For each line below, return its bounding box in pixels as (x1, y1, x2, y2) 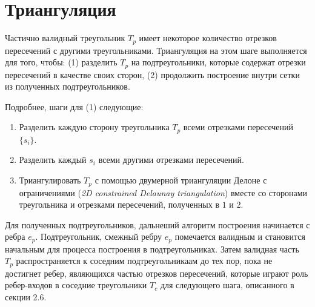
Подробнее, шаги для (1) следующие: (5, 100, 144, 113)
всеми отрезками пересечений (183, 120, 294, 133)
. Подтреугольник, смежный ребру (35, 230, 162, 243)
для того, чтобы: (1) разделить (5, 56, 118, 68)
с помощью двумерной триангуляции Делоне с (94, 174, 267, 187)
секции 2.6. (5, 290, 47, 303)
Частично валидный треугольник (5, 31, 125, 44)
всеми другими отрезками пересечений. (98, 153, 244, 166)
